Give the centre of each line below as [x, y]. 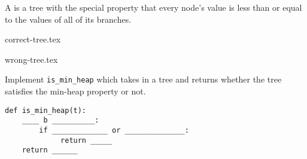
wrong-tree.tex [31, 59]
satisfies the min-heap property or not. [75, 91]
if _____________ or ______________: [114, 130]
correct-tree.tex [33, 39]
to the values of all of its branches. [68, 19]
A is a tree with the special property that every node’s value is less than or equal [153, 7]
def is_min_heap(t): [46, 110]
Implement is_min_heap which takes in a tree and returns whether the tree [143, 79]
